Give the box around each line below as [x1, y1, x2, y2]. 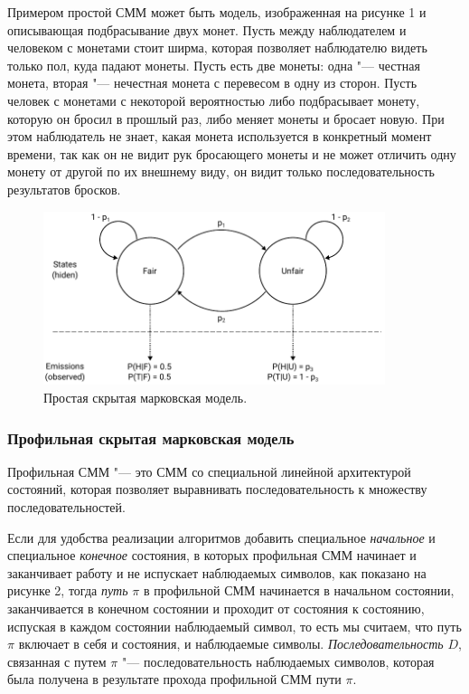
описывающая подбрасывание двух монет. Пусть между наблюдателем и [7, 20, 407, 39]
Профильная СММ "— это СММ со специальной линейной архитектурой [7, 461, 411, 480]
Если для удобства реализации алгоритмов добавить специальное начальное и [7, 528, 436, 547]
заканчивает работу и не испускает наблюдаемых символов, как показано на [7, 563, 427, 582]
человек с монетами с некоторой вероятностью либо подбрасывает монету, [7, 90, 420, 109]
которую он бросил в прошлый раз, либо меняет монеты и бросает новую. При [7, 109, 445, 128]
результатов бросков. [7, 179, 121, 198]
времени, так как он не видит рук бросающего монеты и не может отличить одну [7, 144, 456, 163]
